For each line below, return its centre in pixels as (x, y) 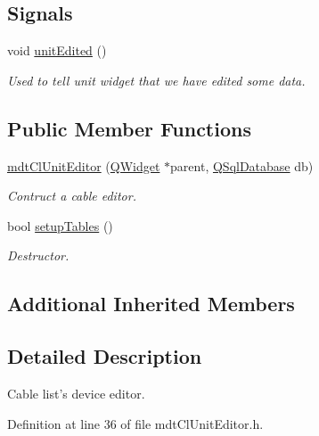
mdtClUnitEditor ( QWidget (84, 165)
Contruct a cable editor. (72, 196)
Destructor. (38, 255)
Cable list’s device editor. (76, 393)
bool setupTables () (60, 225)
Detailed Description (105, 356)
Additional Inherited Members (151, 304)
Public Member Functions (129, 128)
